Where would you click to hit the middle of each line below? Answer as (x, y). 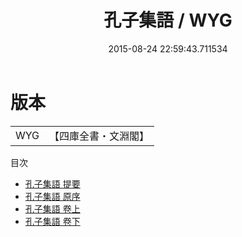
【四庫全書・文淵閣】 (99, 136)
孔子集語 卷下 (52, 221)
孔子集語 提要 (52, 183)
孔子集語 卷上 (52, 208)
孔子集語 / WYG (168, 20)
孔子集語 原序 (52, 196)
